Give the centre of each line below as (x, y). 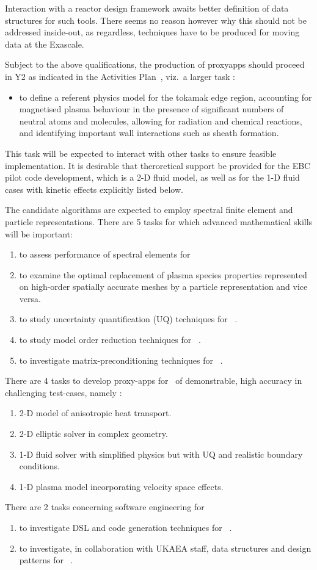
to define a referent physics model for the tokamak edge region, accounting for (166, 97)
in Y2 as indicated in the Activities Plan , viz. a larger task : (120, 76)
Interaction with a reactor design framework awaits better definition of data (147, 8)
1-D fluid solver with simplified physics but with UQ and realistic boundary (161, 454)
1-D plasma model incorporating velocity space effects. (121, 486)
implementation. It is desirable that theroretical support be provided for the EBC (158, 165)
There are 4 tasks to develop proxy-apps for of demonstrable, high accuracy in (154, 381)
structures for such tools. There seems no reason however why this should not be (156, 20)
